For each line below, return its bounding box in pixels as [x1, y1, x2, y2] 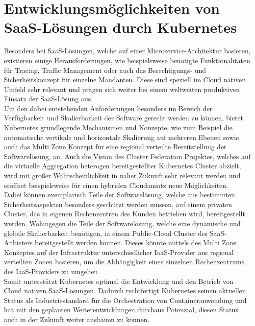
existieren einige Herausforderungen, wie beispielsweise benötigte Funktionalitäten [4, 55, 251, 65]
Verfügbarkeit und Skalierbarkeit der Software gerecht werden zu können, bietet [4, 113, 244, 123]
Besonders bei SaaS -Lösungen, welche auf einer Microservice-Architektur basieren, [4, 46, 251, 56]
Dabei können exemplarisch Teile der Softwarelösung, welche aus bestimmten [4, 189, 235, 200]
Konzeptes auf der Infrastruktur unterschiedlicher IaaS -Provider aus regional [4, 247, 234, 257]
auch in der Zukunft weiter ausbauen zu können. [4, 314, 150, 324]
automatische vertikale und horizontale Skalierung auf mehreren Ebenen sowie [4, 132, 239, 142]
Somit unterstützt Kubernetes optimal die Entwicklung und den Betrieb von [4, 276, 233, 286]
